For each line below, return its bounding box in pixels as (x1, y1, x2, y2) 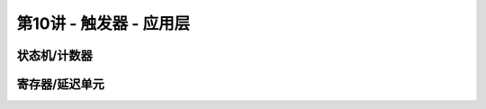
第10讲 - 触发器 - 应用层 (16, 14, 191, 33)
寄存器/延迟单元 (16, 77, 105, 92)
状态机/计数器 (16, 48, 94, 63)
